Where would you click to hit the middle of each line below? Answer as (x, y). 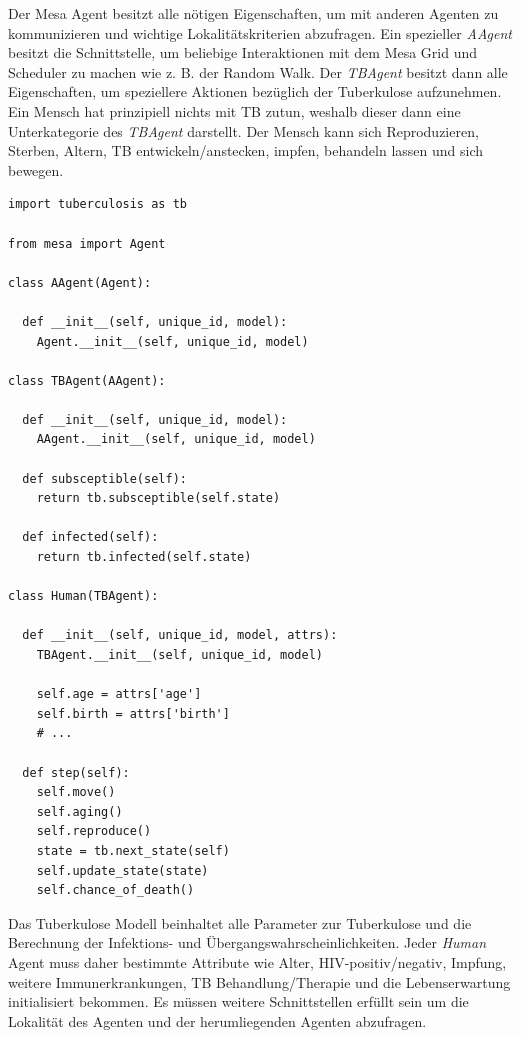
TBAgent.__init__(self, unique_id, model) (179, 655)
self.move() (76, 792)
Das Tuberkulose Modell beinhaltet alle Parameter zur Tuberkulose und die (240, 922)
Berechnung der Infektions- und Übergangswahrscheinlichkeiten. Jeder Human (247, 942)
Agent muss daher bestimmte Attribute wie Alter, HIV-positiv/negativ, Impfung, (257, 961)
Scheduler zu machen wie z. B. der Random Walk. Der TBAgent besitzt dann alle (258, 71)
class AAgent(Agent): (80, 282)
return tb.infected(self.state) (144, 557)
